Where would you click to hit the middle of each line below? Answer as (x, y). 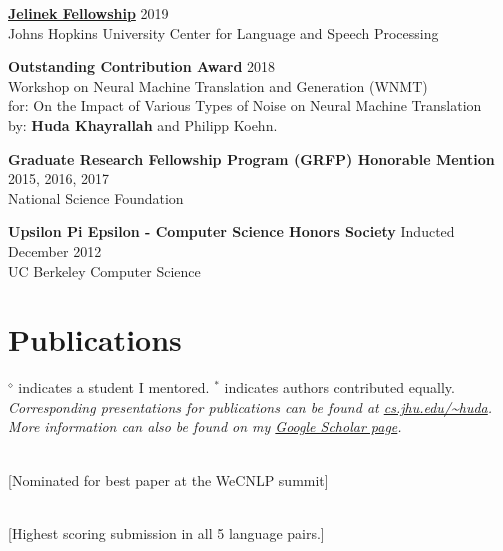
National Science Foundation (96, 197)
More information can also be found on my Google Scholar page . (205, 426)
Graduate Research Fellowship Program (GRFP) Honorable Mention (251, 158)
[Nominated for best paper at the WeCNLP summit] (168, 479)
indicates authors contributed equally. (339, 387)
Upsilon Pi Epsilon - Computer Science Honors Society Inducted (231, 231)
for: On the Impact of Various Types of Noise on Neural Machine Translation (245, 105)
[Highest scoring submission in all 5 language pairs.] (166, 532)
